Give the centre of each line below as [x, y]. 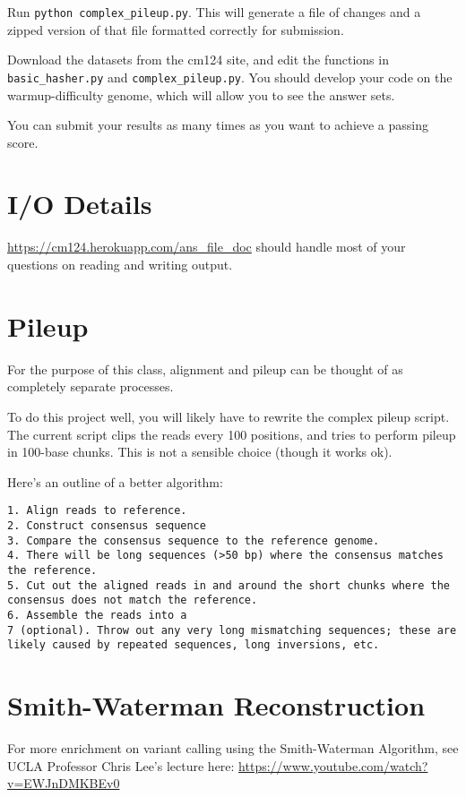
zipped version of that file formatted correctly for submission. [176, 29]
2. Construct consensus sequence [107, 525]
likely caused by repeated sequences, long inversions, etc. [194, 645]
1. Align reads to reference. [97, 511]
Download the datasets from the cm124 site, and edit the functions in [198, 60]
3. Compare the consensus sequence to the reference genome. [194, 540]
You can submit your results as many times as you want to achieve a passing [218, 125]
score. [23, 142]
